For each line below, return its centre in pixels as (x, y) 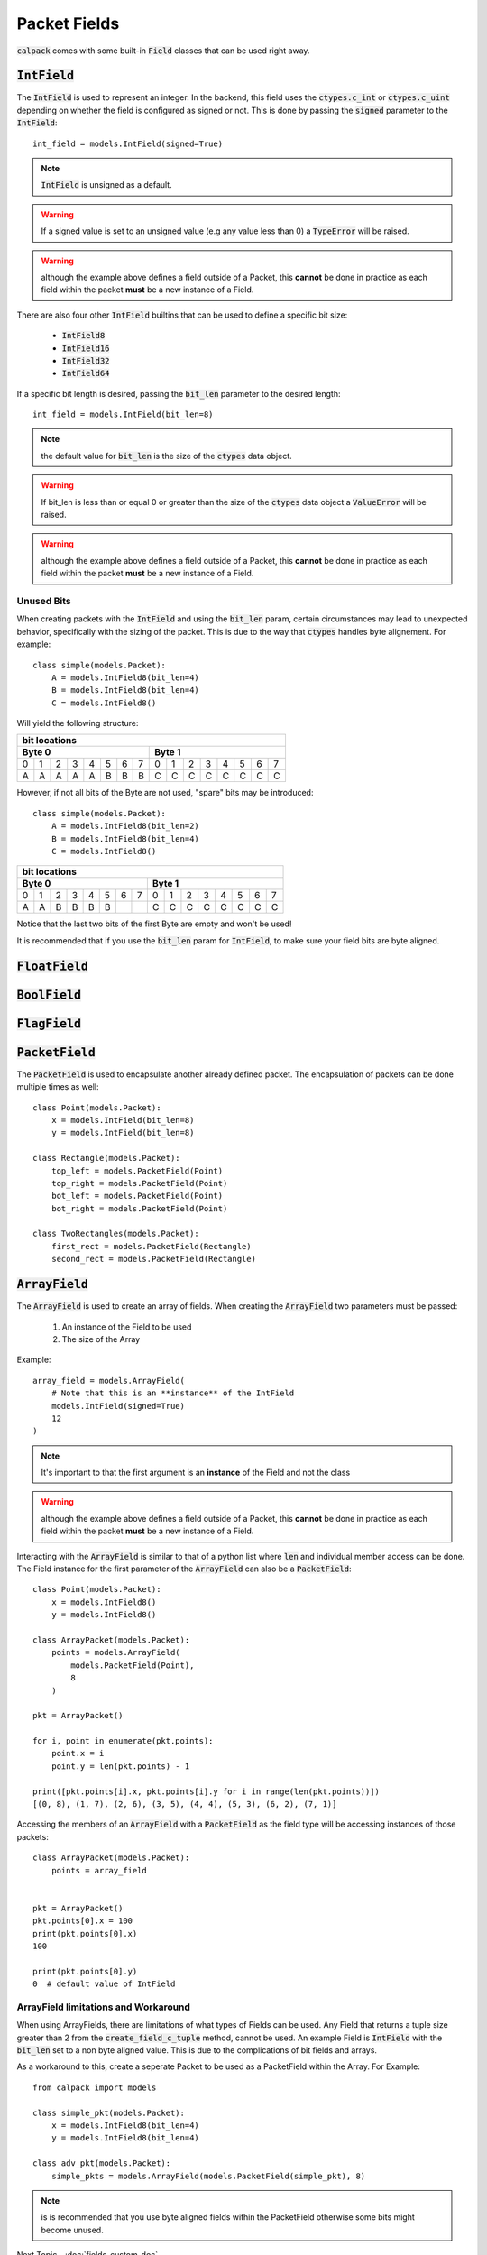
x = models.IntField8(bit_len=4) (125, 2126)
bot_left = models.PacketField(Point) (137, 1196)
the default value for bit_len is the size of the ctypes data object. (166, 456)
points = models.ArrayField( (115, 1652)
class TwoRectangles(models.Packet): (116, 1234)
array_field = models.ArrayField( (109, 1381)
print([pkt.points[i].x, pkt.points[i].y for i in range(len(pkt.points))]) (207, 1791)
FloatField (53, 966)
